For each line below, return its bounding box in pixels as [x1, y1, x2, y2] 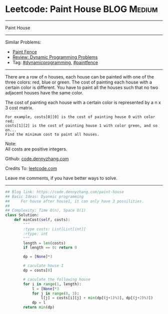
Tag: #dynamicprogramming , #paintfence [12, 59, 98, 65]
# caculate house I [23, 263, 64, 268]
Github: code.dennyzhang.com [5, 155, 69, 161]
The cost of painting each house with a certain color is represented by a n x [5, 99, 161, 105]
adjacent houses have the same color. [5, 89, 83, 95]
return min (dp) [23, 305, 55, 310]
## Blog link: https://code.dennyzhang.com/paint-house [5, 189, 124, 194]
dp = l [31, 300, 46, 305]
